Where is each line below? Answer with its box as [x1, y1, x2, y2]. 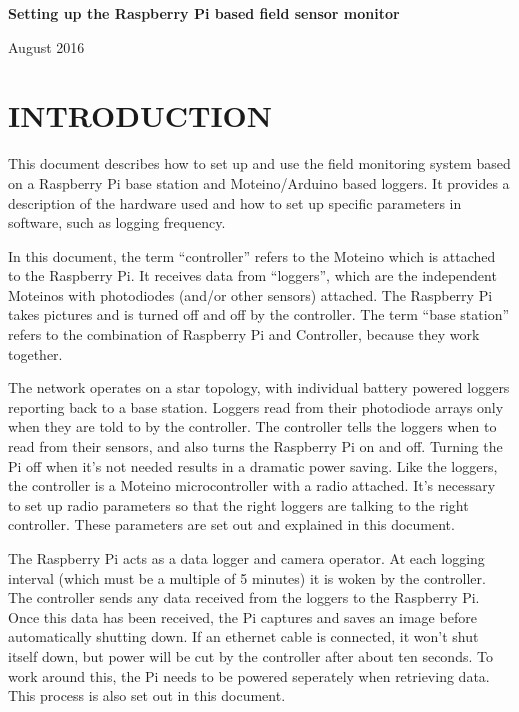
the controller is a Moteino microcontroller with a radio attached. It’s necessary [8, 475, 496, 496]
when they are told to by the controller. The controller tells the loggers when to [8, 416, 497, 437]
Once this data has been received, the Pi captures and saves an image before [8, 606, 477, 627]
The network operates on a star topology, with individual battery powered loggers [8, 377, 510, 398]
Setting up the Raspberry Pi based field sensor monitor [8, 3, 400, 23]
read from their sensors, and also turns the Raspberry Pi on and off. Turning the [8, 436, 503, 457]
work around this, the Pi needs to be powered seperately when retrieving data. [8, 665, 490, 686]
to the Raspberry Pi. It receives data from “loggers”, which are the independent [8, 265, 497, 286]
